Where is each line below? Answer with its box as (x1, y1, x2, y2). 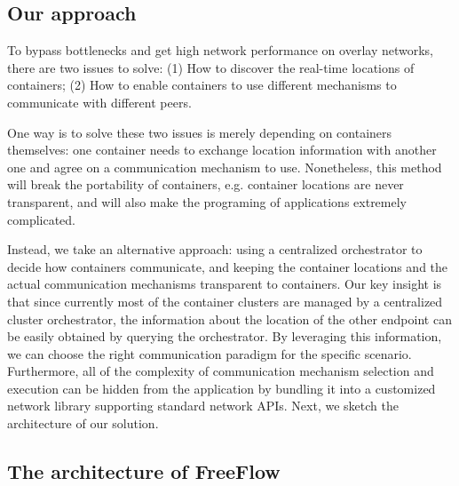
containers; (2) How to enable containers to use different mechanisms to (7, 76, 397, 94)
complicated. (7, 210, 75, 228)
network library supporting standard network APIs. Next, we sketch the (7, 396, 399, 415)
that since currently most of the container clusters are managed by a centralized (7, 291, 443, 310)
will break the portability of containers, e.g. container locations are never (7, 175, 404, 194)
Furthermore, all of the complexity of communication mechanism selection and (7, 362, 434, 380)
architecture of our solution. (7, 414, 159, 433)
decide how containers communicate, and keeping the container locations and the (7, 257, 448, 275)
